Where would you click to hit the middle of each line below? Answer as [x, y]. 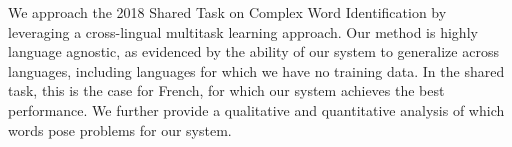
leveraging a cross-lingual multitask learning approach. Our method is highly [243, 31]
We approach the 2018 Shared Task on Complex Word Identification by [227, 12]
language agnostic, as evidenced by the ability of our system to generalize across [253, 51]
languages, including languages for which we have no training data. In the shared [256, 70]
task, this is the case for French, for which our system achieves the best [226, 90]
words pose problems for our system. [120, 129]
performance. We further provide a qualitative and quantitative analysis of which [256, 109]
